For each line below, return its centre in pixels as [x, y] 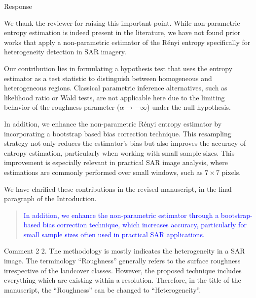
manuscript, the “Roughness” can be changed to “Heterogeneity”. [103, 289]
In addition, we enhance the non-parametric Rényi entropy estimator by [113, 123]
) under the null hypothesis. [189, 107]
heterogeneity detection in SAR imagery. [65, 52]
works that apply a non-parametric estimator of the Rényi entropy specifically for [127, 42]
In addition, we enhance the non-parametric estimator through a [121, 215]
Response [18, 6]
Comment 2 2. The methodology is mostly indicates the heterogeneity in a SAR [125, 251]
